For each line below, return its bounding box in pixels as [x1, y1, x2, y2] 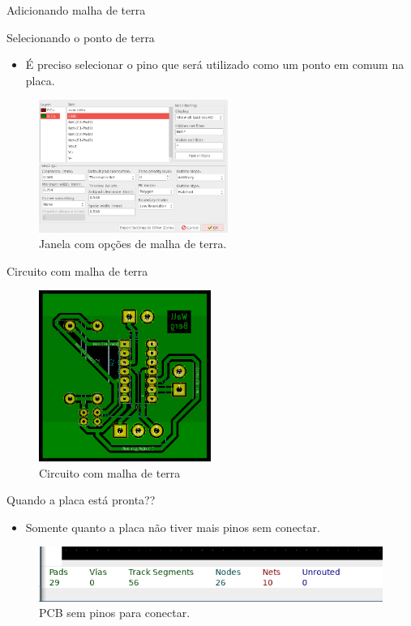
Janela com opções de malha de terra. [39, 235, 227, 252]
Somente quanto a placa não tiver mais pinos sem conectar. [25, 518, 320, 535]
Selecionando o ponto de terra [6, 28, 155, 45]
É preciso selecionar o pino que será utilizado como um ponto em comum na [25, 56, 405, 73]
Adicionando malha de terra [6, 2, 146, 18]
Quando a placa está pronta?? [6, 491, 156, 508]
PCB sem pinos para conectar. [39, 604, 191, 621]
